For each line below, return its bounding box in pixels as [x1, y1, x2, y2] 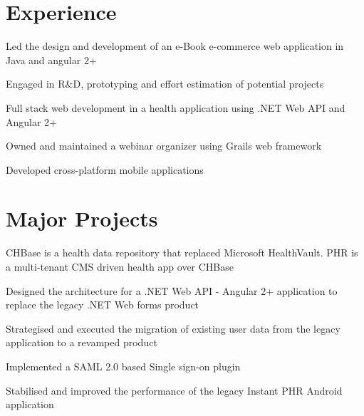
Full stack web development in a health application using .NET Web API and [6, 100, 345, 115]
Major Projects [6, 204, 158, 233]
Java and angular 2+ [6, 52, 97, 67]
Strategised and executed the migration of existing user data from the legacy [6, 321, 340, 336]
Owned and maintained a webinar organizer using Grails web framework [6, 138, 322, 153]
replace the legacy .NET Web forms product [6, 297, 199, 312]
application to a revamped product [6, 335, 157, 350]
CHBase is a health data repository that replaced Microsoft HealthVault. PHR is [6, 245, 358, 260]
